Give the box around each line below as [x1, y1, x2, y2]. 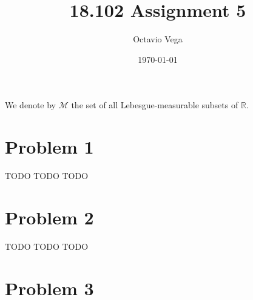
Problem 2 [5, 204, 94, 229]
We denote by [5, 99, 56, 111]
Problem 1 [5, 134, 94, 159]
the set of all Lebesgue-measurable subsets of [71, 99, 238, 111]
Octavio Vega [133, 33, 183, 45]
